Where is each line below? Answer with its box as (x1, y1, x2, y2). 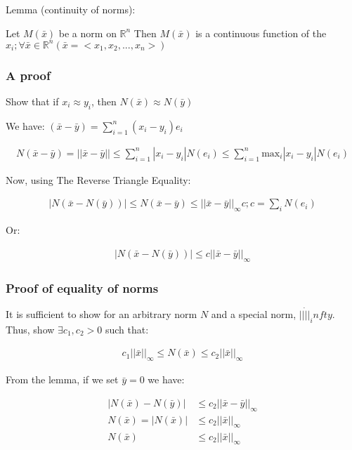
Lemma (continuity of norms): (6, 2, 136, 16)
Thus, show (6, 322, 55, 336)
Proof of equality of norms (6, 279, 159, 296)
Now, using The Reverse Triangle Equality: (6, 172, 191, 187)
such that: (105, 322, 149, 336)
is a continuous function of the (195, 25, 327, 40)
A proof (6, 66, 51, 84)
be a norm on (58, 25, 117, 40)
